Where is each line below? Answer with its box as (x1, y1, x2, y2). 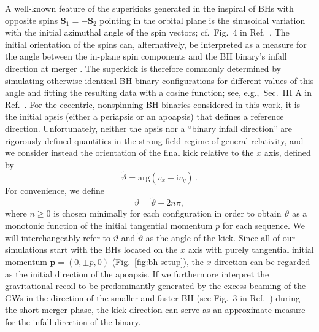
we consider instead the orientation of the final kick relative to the (5, 146, 254, 159)
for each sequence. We (222, 218, 305, 231)
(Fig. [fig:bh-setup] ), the (112, 255, 204, 268)
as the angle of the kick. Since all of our (145, 231, 295, 244)
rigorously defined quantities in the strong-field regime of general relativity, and (5, 134, 304, 147)
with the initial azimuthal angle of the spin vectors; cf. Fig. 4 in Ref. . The (5, 26, 290, 39)
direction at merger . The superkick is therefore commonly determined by (5, 61, 281, 74)
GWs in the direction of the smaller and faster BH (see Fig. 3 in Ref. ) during (5, 291, 301, 304)
